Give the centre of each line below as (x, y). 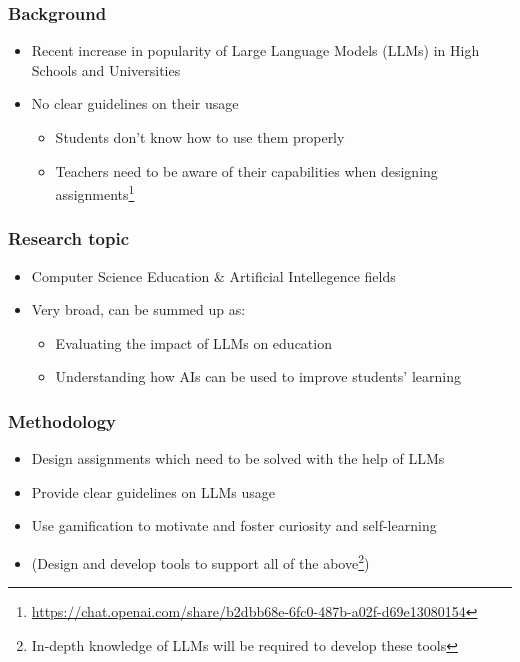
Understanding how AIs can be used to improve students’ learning (258, 376)
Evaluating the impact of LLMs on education (193, 342)
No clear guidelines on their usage (135, 103)
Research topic (68, 238)
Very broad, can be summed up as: (138, 309)
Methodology (62, 420)
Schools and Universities (106, 69)
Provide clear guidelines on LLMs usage (153, 491)
